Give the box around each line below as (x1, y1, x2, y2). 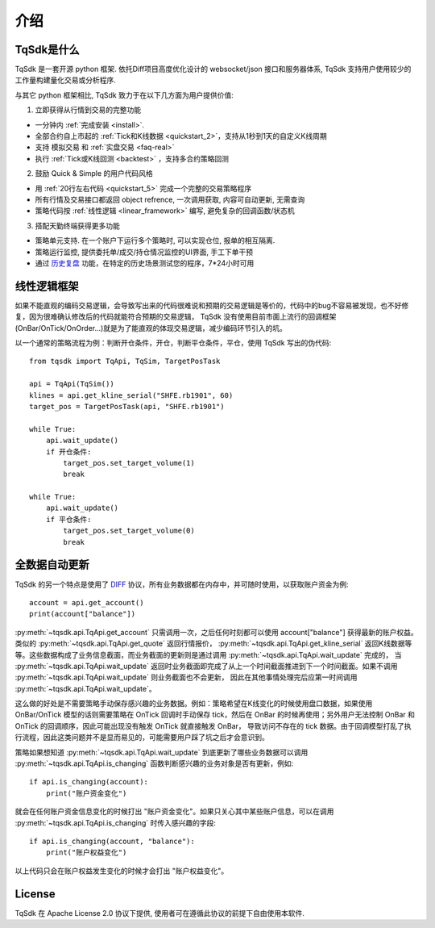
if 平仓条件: (45, 515, 92, 524)
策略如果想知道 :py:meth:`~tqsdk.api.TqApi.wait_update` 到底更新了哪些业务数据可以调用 (14, 747, 309, 757)
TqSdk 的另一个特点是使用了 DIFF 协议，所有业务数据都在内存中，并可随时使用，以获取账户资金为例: (14, 579, 350, 589)
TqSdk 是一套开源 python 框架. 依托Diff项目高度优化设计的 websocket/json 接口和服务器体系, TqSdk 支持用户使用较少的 (14, 65, 412, 74)
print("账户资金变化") (45, 788, 127, 798)
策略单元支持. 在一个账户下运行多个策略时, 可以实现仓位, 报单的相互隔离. (35, 236, 275, 245)
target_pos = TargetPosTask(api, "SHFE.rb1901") (29, 402, 225, 411)
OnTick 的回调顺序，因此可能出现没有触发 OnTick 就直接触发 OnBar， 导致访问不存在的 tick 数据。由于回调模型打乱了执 (14, 721, 412, 730)
